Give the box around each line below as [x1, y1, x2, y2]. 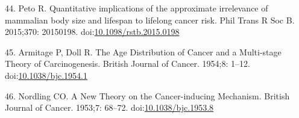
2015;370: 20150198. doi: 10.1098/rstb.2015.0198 [5, 25, 180, 38]
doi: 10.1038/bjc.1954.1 [5, 69, 87, 81]
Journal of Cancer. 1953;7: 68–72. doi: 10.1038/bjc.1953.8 [5, 101, 214, 114]
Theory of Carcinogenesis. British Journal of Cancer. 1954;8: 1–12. [5, 57, 250, 70]
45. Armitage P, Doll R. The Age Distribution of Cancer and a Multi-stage [5, 45, 282, 58]
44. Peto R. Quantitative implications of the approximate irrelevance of [5, 2, 268, 14]
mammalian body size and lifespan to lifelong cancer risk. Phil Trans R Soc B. [5, 13, 295, 26]
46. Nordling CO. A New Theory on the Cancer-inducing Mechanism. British [5, 89, 290, 102]
